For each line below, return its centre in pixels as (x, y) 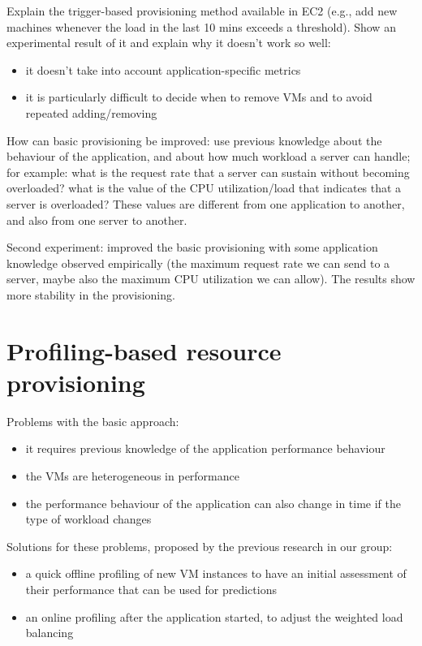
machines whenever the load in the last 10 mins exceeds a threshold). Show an (201, 26)
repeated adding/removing (91, 112)
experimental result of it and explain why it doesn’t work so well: (169, 43)
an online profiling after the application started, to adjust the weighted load (214, 616)
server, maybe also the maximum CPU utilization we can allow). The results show (211, 279)
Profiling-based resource (144, 350)
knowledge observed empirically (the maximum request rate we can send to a (198, 263)
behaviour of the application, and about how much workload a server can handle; (209, 156)
